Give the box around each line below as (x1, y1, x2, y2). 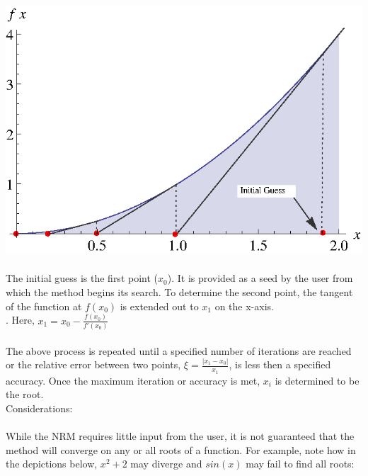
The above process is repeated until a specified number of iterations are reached (6, 343, 352, 358)
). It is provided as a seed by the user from (167, 271, 353, 285)
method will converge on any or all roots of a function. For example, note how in (6, 442, 356, 457)
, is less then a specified (229, 357, 331, 372)
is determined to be (275, 373, 360, 387)
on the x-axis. (214, 298, 274, 313)
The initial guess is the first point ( (6, 271, 159, 285)
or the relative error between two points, (6, 357, 181, 372)
